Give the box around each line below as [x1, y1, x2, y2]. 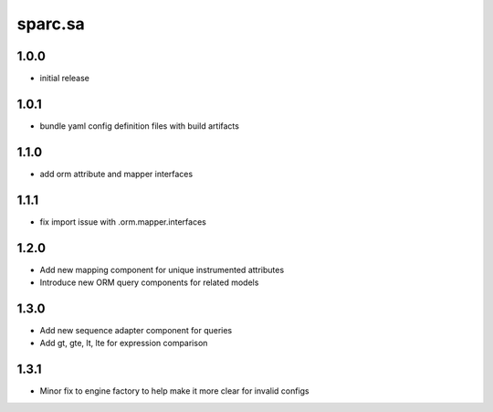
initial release [39, 73, 90, 84]
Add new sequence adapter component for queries [39, 324, 233, 335]
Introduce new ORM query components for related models [39, 277, 259, 288]
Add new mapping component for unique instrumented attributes [39, 264, 285, 275]
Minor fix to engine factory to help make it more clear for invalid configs [39, 386, 309, 396]
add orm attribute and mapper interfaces [39, 168, 194, 179]
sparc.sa [16, 14, 86, 34]
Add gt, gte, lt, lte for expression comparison [39, 338, 208, 349]
